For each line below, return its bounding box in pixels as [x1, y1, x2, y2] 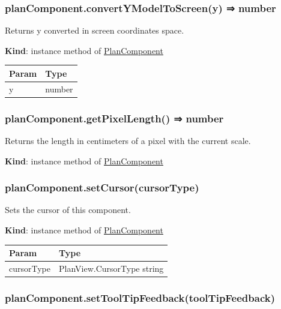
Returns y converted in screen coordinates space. [5, 24, 184, 37]
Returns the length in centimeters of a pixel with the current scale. [5, 134, 251, 147]
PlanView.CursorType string [59, 262, 164, 274]
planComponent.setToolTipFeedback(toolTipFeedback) [5, 290, 275, 305]
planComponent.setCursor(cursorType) [5, 180, 199, 195]
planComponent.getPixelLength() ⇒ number [5, 110, 224, 125]
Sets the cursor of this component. [5, 203, 131, 216]
